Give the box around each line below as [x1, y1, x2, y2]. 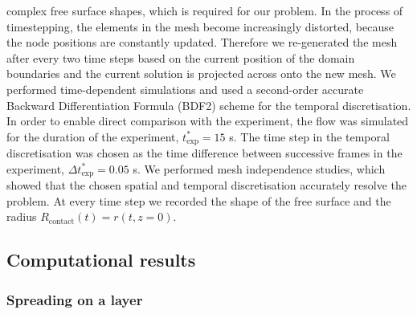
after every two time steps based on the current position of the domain [6, 49, 355, 66]
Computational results [6, 247, 196, 272]
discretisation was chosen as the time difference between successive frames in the [6, 145, 403, 161]
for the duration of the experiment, [6, 128, 179, 145]
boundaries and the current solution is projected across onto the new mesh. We [6, 65, 396, 82]
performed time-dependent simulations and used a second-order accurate [6, 80, 364, 97]
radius [6, 208, 37, 225]
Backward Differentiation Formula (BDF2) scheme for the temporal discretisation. [6, 96, 411, 113]
